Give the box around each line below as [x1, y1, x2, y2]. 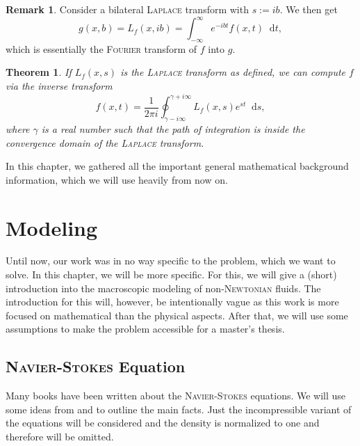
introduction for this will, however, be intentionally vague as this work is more [6, 294, 339, 309]
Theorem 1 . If [6, 65, 72, 79]
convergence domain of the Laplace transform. [6, 135, 204, 150]
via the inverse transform [6, 79, 113, 93]
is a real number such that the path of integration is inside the [41, 121, 305, 136]
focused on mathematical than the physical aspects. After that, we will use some [6, 308, 348, 322]
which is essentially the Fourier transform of [6, 41, 197, 56]
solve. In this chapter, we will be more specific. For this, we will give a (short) [6, 267, 337, 282]
